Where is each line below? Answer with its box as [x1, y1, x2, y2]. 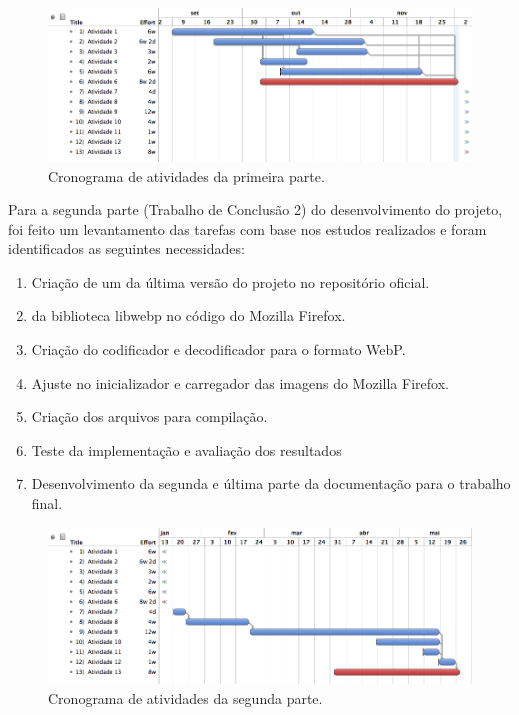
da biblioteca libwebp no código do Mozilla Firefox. [31, 305, 346, 326]
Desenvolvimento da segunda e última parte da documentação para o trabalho [31, 473, 511, 494]
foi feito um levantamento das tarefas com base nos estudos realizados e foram [8, 218, 487, 239]
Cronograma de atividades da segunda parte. [48, 687, 323, 708]
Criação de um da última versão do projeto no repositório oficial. [31, 271, 430, 292]
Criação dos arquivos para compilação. [31, 406, 268, 427]
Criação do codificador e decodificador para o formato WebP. [31, 339, 406, 360]
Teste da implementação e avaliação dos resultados [31, 439, 342, 460]
